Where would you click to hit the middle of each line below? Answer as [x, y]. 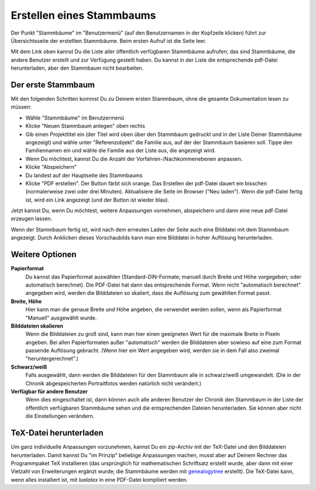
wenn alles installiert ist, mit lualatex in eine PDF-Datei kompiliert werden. [99, 479]
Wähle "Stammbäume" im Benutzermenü [75, 118]
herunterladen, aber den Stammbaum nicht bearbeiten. [77, 68]
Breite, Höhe [26, 301]
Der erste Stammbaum [53, 85]
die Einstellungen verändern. [60, 416]
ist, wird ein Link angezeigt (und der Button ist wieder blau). [97, 200]
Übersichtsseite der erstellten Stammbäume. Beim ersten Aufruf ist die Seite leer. [109, 40]
